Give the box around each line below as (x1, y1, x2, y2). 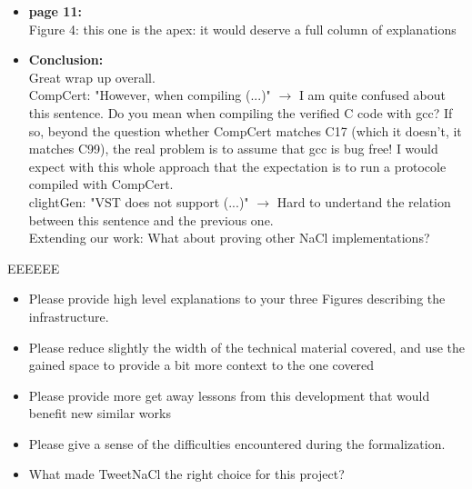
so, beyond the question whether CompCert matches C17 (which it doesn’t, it (28, 121, 462, 140)
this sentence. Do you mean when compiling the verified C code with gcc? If (28, 103, 453, 122)
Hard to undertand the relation (276, 192, 451, 211)
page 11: (28, 2, 82, 20)
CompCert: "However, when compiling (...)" (28, 85, 271, 105)
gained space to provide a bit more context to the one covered (28, 355, 375, 374)
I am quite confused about (298, 85, 446, 105)
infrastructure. (28, 306, 109, 325)
